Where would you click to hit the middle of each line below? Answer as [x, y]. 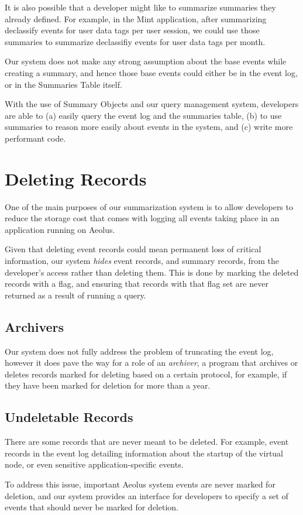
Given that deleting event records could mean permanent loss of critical [133, 249]
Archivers [35, 326]
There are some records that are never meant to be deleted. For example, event [147, 442]
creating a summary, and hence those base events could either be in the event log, [151, 72]
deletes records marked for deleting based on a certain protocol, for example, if [146, 374]
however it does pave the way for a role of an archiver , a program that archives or [151, 363]
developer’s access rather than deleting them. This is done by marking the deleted [152, 272]
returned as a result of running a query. [75, 295]
